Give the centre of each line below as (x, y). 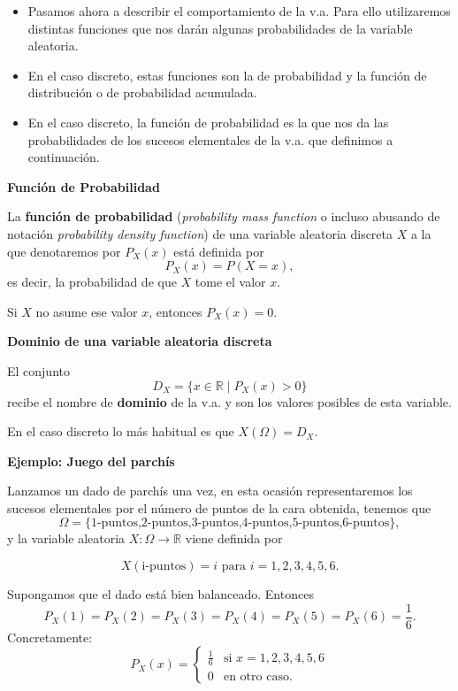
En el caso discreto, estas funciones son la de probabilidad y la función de (227, 75)
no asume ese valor (87, 311)
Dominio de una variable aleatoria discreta (140, 341)
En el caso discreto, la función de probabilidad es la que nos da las (208, 122)
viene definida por (234, 538)
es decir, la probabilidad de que (92, 282)
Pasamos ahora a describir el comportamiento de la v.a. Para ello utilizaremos (239, 11)
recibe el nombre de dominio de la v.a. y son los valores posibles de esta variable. (229, 401)
